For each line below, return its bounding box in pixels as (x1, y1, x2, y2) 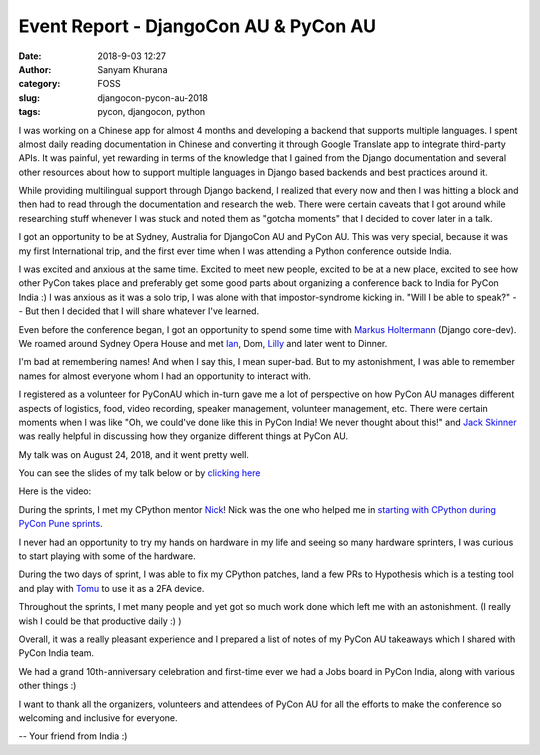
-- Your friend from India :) (18, 730, 128, 742)
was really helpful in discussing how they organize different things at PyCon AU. (18, 430, 349, 442)
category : (18, 78, 61, 90)
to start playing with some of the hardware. (18, 550, 196, 562)
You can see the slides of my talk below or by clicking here (18, 467, 261, 479)
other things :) (18, 680, 77, 692)
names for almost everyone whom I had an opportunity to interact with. (18, 370, 312, 382)
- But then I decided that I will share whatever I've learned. (18, 305, 260, 317)
